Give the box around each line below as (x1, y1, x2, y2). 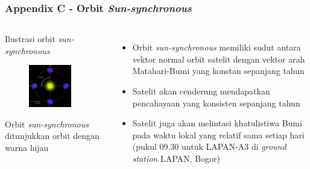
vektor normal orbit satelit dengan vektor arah (132, 52, 305, 65)
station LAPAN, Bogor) (132, 152, 220, 164)
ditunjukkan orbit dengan (5, 129, 100, 142)
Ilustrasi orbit (5, 32, 55, 45)
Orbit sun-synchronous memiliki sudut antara (132, 41, 301, 54)
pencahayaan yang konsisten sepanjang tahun (132, 96, 300, 109)
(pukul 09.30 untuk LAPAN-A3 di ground (132, 140, 286, 153)
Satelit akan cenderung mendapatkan (132, 85, 270, 97)
